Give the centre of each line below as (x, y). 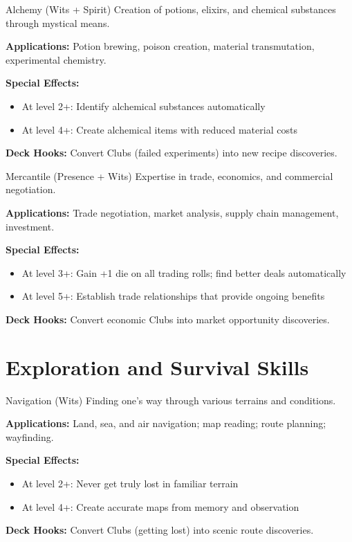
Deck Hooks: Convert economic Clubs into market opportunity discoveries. (168, 319)
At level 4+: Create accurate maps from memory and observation (160, 506)
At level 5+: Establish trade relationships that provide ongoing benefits (173, 296)
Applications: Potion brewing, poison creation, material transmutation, (160, 46)
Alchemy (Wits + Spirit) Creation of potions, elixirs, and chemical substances (171, 9)
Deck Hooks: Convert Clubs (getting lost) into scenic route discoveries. (160, 530)
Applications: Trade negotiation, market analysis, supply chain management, (172, 212)
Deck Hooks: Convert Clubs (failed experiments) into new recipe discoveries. (172, 153)
